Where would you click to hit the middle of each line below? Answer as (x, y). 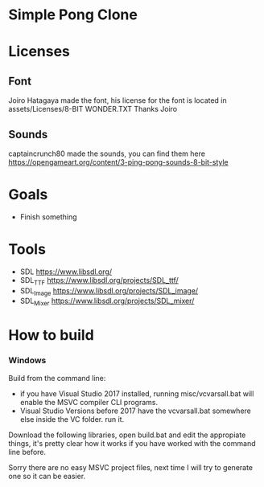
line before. (27, 452)
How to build (51, 336)
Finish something (49, 217)
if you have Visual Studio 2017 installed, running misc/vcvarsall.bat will (137, 393)
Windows (27, 361)
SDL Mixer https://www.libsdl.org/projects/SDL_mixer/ (107, 302)
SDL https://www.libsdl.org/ (66, 272)
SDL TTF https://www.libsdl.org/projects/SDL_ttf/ (99, 281)
